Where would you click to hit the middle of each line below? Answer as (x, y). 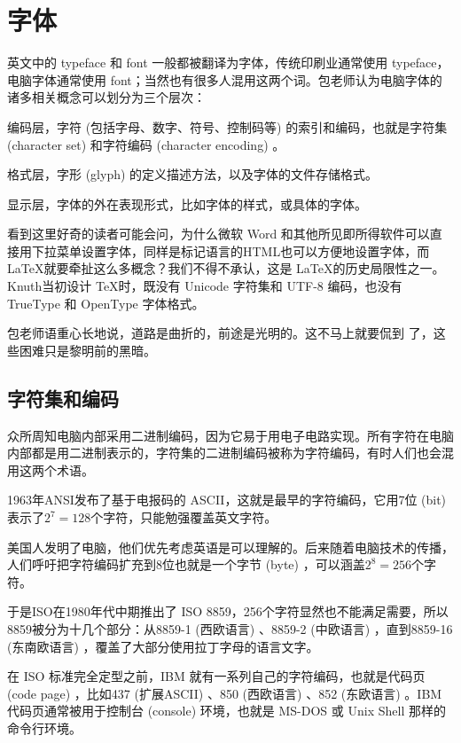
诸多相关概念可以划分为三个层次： (106, 97)
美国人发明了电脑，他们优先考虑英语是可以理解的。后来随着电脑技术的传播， (230, 547)
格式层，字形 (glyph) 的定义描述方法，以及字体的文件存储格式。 (193, 174)
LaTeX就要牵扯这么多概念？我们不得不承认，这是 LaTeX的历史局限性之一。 (226, 268)
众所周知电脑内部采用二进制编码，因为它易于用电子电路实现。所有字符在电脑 (230, 435)
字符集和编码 (63, 398)
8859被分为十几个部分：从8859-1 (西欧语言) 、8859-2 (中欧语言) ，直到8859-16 (230, 628)
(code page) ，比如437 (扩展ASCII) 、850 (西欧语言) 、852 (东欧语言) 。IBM (225, 693)
